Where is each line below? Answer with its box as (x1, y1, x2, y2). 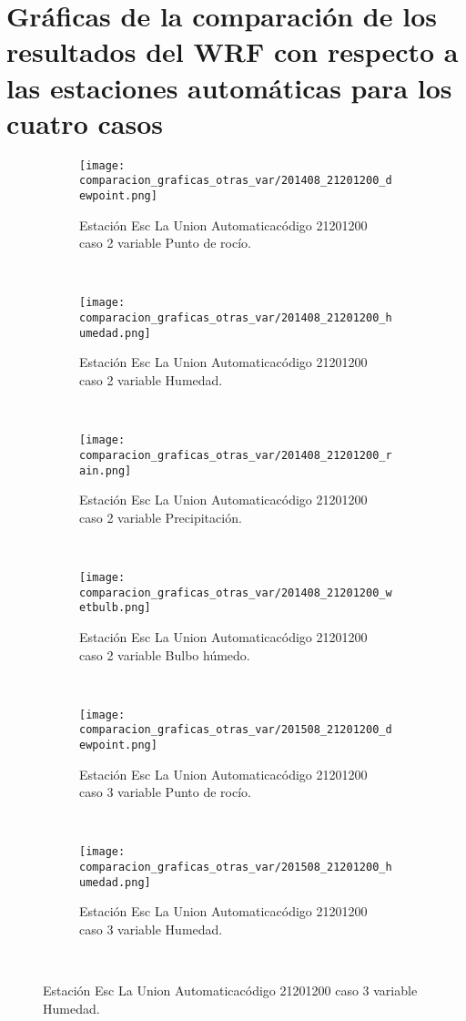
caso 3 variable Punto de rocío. (79, 782, 251, 801)
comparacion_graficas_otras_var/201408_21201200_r (79, 448, 392, 462)
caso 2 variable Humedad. (79, 371, 223, 389)
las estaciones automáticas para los (6, 68, 452, 106)
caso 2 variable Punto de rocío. (79, 233, 251, 252)
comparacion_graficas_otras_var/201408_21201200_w (79, 586, 392, 599)
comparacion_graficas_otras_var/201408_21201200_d (79, 174, 392, 188)
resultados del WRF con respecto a (6, 33, 459, 70)
